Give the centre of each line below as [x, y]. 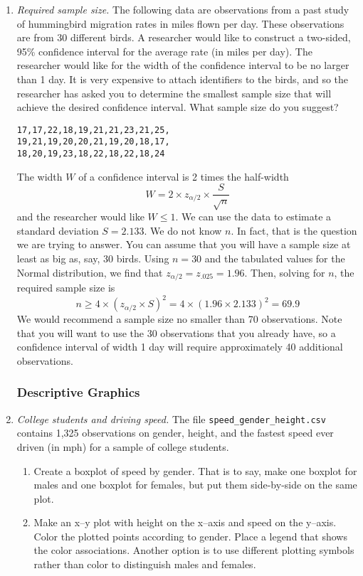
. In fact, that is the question [294, 230]
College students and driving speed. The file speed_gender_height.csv [171, 418]
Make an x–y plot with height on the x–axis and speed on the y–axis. [185, 522]
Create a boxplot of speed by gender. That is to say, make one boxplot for [195, 470]
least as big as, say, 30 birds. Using [93, 258]
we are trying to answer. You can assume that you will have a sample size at [184, 244]
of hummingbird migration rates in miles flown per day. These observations [180, 23]
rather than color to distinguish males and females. [145, 564]
